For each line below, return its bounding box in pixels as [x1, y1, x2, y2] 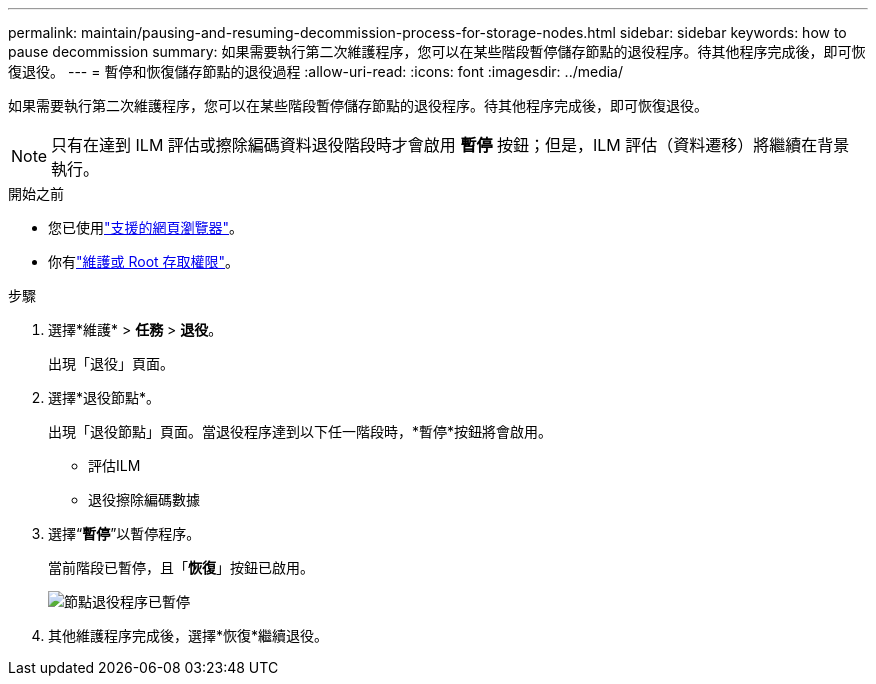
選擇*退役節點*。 [48, 389, 161, 406]
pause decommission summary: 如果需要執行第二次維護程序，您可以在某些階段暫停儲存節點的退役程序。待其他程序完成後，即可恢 [8, 43, 866, 60]
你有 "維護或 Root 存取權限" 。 [48, 253, 240, 270]
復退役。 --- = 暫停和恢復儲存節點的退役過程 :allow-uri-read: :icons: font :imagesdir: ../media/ [8, 63, 624, 80]
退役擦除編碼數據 [88, 491, 200, 508]
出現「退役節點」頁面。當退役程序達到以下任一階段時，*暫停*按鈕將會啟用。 [48, 423, 553, 440]
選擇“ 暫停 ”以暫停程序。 [48, 525, 201, 542]
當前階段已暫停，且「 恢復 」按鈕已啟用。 [48, 559, 314, 576]
